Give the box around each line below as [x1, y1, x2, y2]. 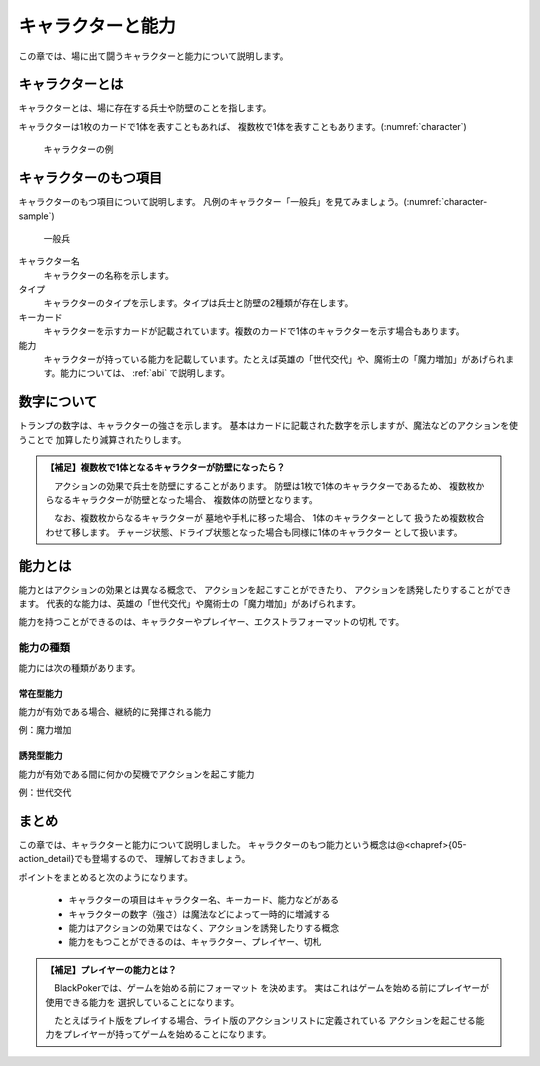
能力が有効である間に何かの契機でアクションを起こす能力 [18, 768, 255, 780]
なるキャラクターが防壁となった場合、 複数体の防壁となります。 [53, 493, 319, 505]
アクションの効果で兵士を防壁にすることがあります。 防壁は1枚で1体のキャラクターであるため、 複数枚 [53, 480, 476, 492]
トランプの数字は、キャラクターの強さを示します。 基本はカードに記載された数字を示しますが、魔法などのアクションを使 [18, 420, 519, 432]
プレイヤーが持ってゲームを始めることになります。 [62, 1028, 272, 1040]
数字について [18, 393, 98, 410]
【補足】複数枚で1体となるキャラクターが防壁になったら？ [45, 461, 286, 474]
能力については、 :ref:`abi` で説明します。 [60, 367, 230, 379]
